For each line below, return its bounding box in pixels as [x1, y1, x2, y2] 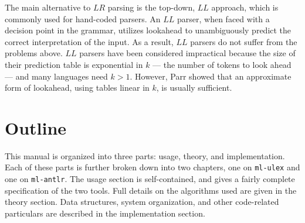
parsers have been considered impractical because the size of [79, 47, 296, 59]
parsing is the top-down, [107, 1, 195, 13]
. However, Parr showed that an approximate [130, 70, 292, 82]
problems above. [5, 47, 63, 59]
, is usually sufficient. [156, 81, 232, 94]
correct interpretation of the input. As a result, [5, 35, 174, 47]
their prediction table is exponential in [5, 58, 143, 70]
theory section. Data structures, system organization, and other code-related [5, 195, 279, 208]
